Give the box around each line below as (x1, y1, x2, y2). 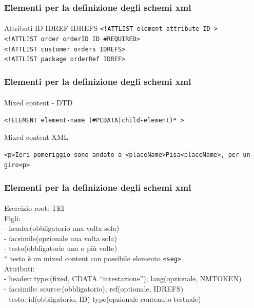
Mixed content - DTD (4, 97, 73, 107)
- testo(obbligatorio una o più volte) (4, 243, 118, 253)
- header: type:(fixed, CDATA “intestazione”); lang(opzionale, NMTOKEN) (4, 273, 242, 284)
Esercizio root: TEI (4, 203, 65, 213)
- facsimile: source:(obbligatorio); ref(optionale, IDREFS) (4, 283, 184, 294)
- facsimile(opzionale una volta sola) (4, 232, 117, 243)
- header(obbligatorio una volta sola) (4, 223, 120, 233)
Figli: (4, 212, 21, 223)
